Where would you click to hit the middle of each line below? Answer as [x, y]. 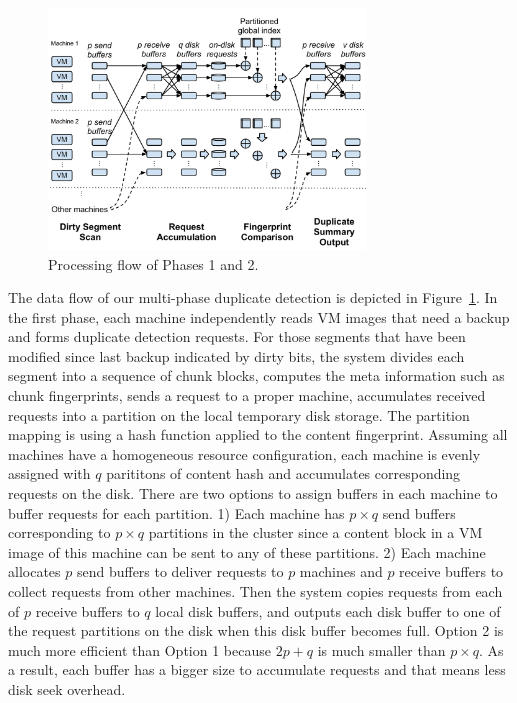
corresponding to [59, 532]
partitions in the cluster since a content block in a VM [315, 532]
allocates [34, 571]
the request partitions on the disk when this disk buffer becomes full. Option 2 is [256, 630]
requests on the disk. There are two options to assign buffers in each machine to [253, 493]
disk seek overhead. [67, 688]
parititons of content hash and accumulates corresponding [283, 473]
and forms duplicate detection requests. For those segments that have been [237, 336]
